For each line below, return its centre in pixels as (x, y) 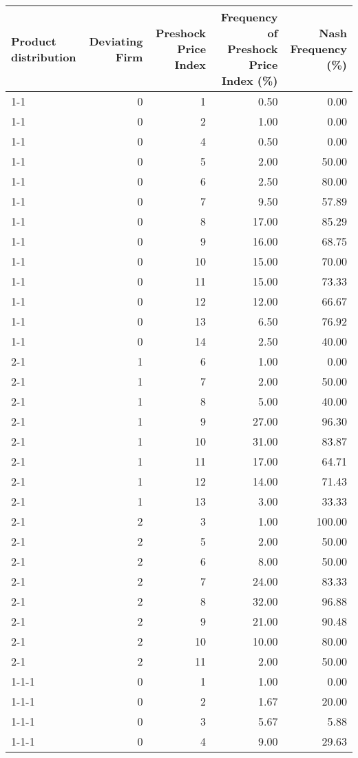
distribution (44, 57)
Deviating (116, 41)
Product (34, 41)
